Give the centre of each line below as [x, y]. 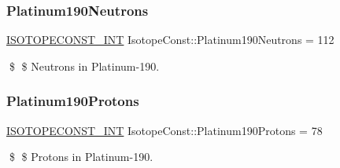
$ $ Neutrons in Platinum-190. [84, 66]
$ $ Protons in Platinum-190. [81, 157]
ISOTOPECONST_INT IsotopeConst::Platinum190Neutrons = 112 [170, 40]
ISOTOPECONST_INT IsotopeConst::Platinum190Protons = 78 [164, 130]
